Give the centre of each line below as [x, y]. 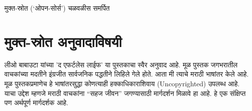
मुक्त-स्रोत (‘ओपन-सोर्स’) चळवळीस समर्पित [57, 8]
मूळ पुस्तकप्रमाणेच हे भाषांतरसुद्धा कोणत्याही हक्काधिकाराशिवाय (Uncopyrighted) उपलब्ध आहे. [122, 83]
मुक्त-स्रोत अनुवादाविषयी [63, 41]
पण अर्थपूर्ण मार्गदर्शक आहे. [36, 103]
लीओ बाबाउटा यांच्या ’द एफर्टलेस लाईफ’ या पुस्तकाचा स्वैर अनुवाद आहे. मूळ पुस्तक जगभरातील [121, 64]
